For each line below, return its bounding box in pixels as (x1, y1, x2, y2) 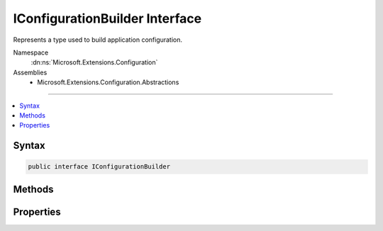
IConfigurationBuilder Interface (13, 11, 202, 26)
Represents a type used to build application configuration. (13, 35, 183, 44)
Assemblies (13, 68, 48, 77)
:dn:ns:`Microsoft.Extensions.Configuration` (30, 58, 158, 67)
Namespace (13, 48, 49, 57)
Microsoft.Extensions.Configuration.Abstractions (37, 78, 179, 86)
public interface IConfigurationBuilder (28, 163, 170, 171)
